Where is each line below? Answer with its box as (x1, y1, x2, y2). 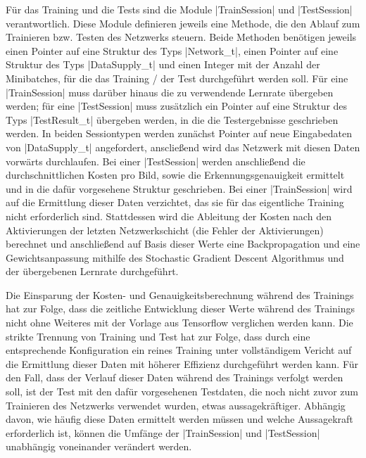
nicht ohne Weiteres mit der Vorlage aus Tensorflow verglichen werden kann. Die (6, 315, 353, 330)
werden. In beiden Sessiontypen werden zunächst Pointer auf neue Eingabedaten (6, 126, 352, 141)
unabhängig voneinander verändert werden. (6, 439, 192, 454)
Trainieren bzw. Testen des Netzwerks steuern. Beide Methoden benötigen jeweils (6, 30, 357, 44)
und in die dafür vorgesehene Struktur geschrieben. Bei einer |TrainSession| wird (6, 181, 353, 196)
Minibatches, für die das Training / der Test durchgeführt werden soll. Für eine (6, 70, 348, 85)
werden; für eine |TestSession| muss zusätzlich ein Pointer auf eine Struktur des (6, 98, 348, 113)
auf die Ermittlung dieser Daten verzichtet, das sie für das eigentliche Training (6, 195, 344, 210)
